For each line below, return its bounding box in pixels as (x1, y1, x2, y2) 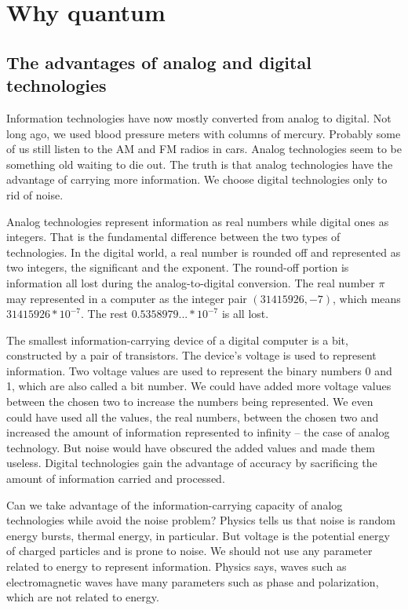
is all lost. (221, 305, 269, 322)
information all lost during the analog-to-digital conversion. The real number (6, 274, 375, 290)
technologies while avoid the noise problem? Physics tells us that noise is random (6, 512, 395, 528)
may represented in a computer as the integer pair (6, 290, 247, 306)
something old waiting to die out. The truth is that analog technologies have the (6, 155, 393, 172)
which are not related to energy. (6, 589, 159, 605)
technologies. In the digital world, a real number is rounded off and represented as (6, 243, 401, 260)
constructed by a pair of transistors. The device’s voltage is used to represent (6, 347, 377, 363)
